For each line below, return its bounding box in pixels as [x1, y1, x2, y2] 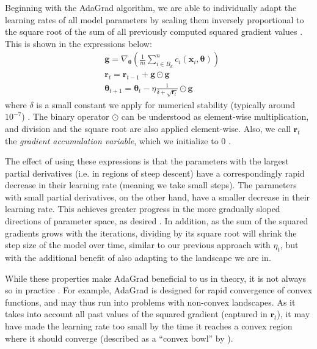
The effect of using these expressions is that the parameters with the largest [5, 155, 289, 167]
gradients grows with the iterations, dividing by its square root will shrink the [5, 226, 297, 239]
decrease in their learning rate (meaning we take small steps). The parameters [5, 178, 297, 191]
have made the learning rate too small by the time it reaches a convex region [5, 320, 293, 332]
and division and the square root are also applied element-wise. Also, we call [5, 122, 291, 134]
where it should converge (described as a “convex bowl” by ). [5, 331, 233, 344]
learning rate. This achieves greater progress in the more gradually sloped [5, 202, 280, 215]
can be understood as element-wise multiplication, [121, 110, 309, 123]
